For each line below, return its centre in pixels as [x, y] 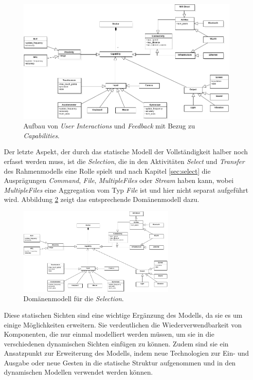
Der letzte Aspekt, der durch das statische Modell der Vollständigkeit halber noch [126, 152]
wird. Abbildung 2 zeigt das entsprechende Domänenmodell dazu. [102, 199]
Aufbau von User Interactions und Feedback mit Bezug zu [109, 126]
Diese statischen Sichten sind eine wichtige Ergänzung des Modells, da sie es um [123, 315]
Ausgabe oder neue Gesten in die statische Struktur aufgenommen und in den [120, 362]
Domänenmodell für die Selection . [74, 299]
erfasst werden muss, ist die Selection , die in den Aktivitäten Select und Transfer [124, 161]
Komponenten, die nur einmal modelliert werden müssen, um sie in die [109, 334]
